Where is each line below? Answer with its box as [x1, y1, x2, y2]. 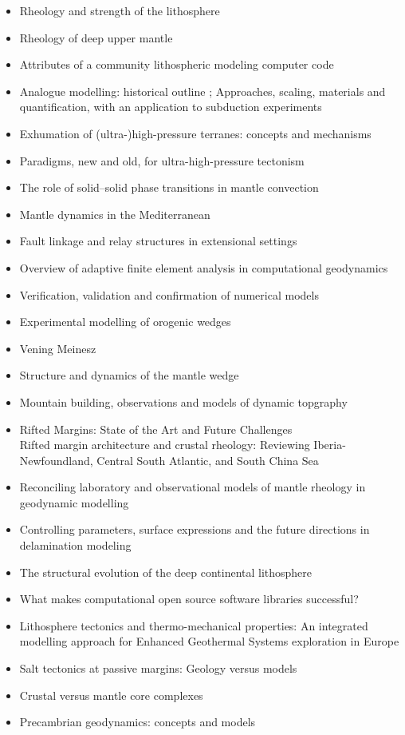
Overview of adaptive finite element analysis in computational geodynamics [19, 259, 388, 276]
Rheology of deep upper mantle [19, 29, 173, 46]
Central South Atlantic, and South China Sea [96, 451, 319, 468]
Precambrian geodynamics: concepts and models [19, 713, 256, 730]
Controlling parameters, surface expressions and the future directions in [19, 521, 370, 538]
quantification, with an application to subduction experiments [19, 98, 322, 115]
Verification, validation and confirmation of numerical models [19, 286, 319, 303]
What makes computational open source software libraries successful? [19, 590, 359, 607]
